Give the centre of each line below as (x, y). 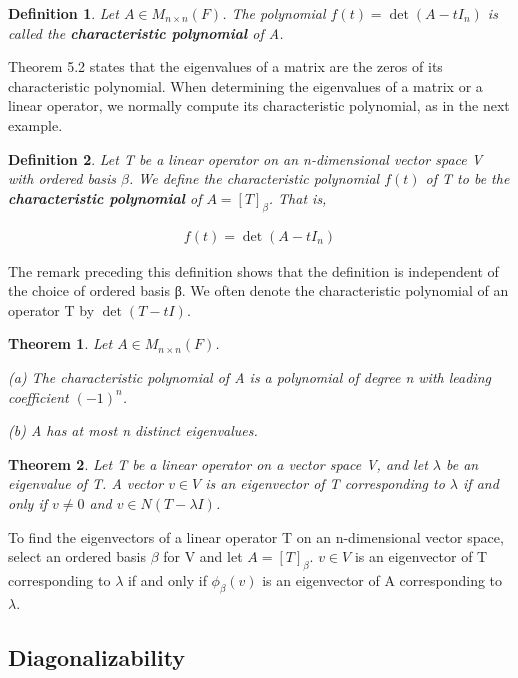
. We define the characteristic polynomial (254, 178)
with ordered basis (62, 178)
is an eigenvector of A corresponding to (382, 579)
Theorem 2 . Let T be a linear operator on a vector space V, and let (218, 463)
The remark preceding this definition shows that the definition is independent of (253, 270)
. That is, (297, 197)
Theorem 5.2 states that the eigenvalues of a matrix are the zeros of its (225, 66)
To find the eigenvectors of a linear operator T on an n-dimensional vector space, (256, 536)
